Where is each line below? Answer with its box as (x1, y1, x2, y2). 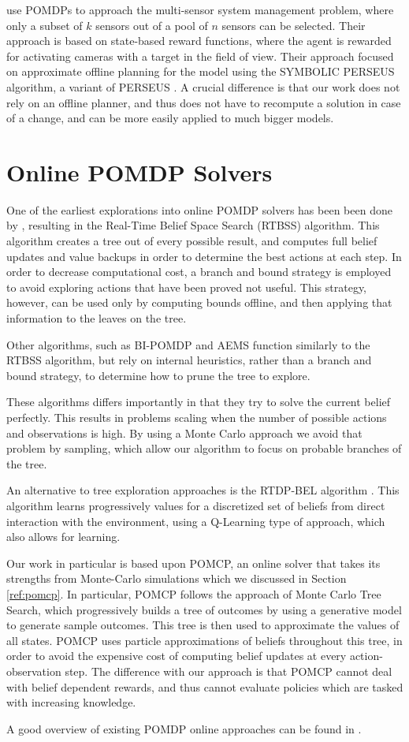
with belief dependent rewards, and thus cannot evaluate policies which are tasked (6, 678, 403, 695)
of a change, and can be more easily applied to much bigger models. (6, 110, 334, 126)
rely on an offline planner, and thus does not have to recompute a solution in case (6, 94, 401, 110)
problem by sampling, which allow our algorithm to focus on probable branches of (6, 440, 402, 457)
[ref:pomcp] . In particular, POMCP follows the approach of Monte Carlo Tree (6, 585, 381, 602)
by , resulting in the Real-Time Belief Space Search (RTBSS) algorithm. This (6, 217, 380, 233)
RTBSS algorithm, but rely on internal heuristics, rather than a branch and (6, 352, 372, 368)
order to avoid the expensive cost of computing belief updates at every (6, 647, 347, 664)
